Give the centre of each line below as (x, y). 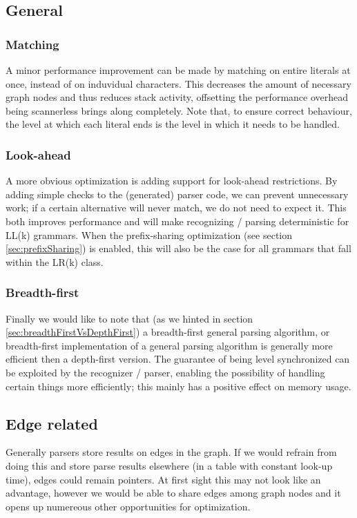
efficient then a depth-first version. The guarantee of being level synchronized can (178, 359)
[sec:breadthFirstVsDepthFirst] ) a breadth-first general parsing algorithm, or (168, 332)
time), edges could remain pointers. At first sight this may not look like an (163, 479)
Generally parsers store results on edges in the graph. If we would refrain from (171, 452)
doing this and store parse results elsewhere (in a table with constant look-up (169, 465)
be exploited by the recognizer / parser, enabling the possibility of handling (165, 372)
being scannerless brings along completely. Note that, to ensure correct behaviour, (179, 110)
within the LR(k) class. (55, 261)
